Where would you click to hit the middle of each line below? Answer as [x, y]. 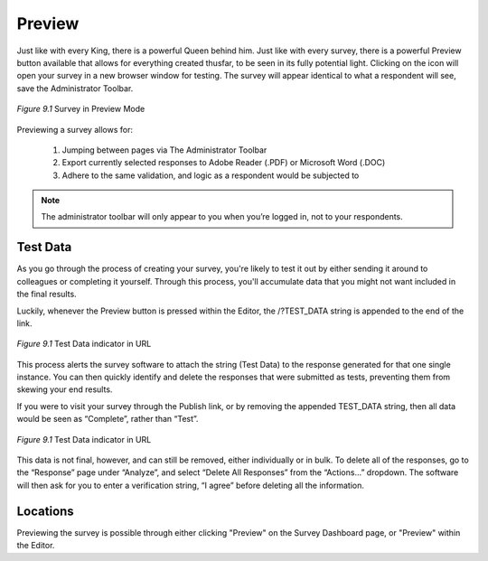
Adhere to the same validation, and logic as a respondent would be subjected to [211, 175]
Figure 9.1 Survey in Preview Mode [81, 109]
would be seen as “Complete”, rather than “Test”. [108, 419]
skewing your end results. [65, 389]
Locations [45, 511]
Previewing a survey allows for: [75, 129]
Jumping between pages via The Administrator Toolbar [164, 150]
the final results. [47, 295]
